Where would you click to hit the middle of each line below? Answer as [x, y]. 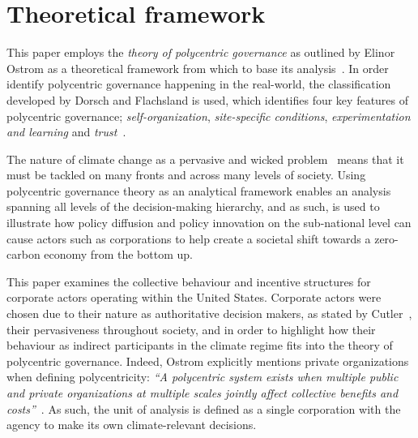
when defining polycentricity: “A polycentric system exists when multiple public [203, 377]
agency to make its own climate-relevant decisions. [132, 425]
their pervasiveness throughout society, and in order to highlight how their [191, 329]
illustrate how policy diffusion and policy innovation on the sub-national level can [209, 223]
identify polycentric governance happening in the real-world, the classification [199, 84]
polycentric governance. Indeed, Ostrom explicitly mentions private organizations [208, 361]
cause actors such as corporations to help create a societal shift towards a [189, 238]
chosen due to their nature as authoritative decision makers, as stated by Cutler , [209, 313]
